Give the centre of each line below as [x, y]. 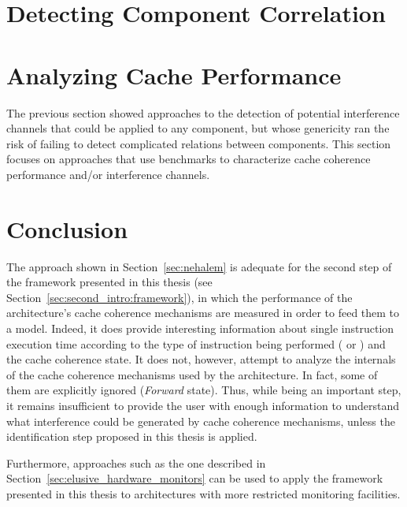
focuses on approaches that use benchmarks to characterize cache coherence [189, 159]
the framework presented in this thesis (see [109, 282]
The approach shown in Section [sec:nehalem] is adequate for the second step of [199, 266]
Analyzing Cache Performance [174, 75]
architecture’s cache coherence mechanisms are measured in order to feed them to [203, 313]
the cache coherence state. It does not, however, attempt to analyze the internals [201, 359]
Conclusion [67, 228]
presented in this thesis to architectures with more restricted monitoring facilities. [203, 493]
